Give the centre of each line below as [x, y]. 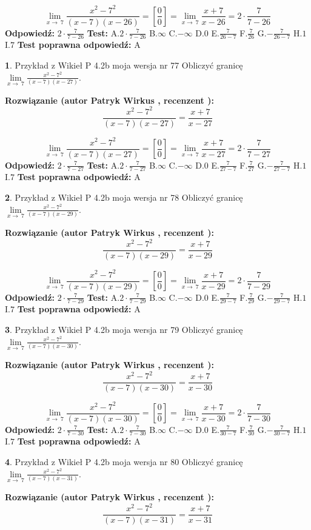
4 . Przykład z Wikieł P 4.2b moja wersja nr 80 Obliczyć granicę [124, 462]
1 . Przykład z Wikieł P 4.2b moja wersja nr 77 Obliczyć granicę [124, 65]
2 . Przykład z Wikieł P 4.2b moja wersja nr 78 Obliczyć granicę [124, 197]
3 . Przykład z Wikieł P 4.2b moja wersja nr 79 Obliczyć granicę [124, 330]
